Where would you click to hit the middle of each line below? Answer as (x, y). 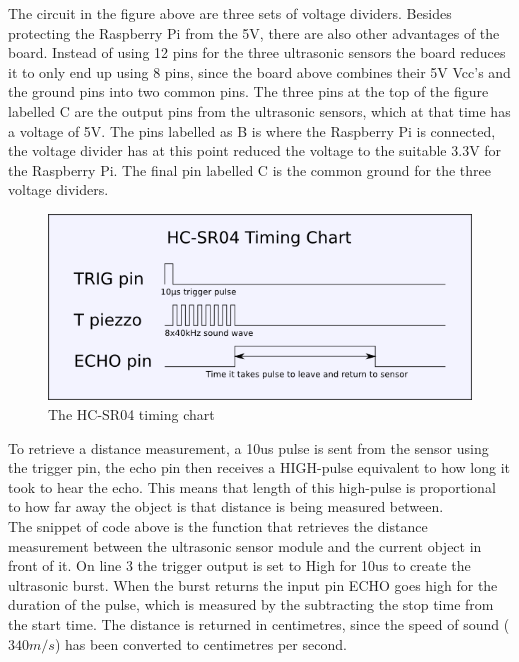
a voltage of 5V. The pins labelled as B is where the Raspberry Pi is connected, (252, 130)
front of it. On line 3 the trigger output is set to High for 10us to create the (239, 565)
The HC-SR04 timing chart (131, 414)
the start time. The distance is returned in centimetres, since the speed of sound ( (259, 624)
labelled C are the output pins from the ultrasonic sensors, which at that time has (259, 110)
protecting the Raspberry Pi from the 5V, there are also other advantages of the (254, 32)
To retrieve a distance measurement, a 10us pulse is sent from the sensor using (248, 447)
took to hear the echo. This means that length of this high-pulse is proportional (252, 486)
